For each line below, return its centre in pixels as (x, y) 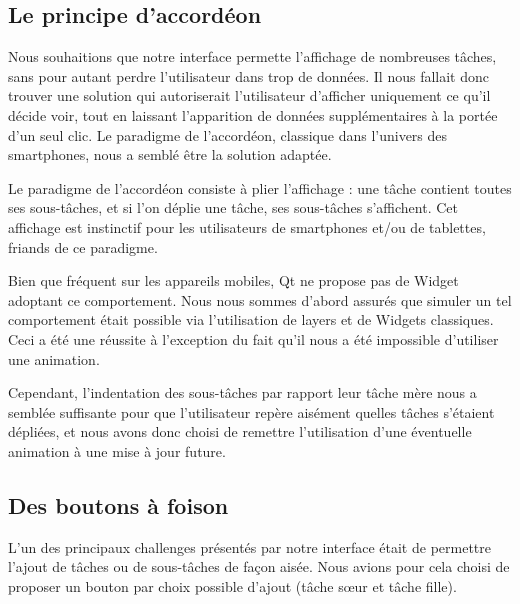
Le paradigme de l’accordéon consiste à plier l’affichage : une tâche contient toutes (260, 187)
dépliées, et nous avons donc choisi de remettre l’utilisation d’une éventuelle (240, 431)
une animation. (54, 358)
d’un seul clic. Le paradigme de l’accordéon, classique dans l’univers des (228, 134)
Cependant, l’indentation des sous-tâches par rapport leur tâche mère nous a (242, 392)
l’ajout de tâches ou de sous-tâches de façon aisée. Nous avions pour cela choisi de (259, 566)
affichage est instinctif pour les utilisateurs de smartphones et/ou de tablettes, (247, 226)
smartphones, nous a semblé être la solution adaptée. (170, 154)
